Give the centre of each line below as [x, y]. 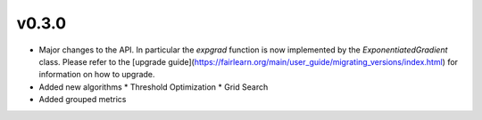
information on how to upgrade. [97, 75]
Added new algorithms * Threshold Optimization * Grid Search [154, 87]
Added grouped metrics [83, 100]
